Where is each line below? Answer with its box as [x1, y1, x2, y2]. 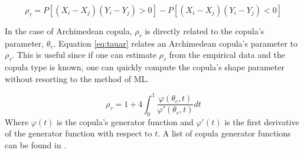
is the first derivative [224, 115, 299, 128]
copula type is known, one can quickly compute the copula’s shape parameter [5, 61, 285, 73]
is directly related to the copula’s [145, 25, 264, 37]
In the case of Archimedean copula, [5, 25, 132, 37]
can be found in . [5, 138, 67, 151]
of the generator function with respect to [5, 127, 152, 139]
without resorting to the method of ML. [5, 72, 149, 84]
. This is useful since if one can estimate [12, 48, 156, 61]
